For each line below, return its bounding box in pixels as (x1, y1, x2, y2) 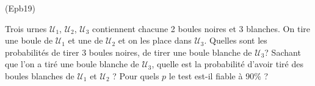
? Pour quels (112, 69, 159, 82)
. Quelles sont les (204, 34, 267, 47)
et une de (68, 34, 103, 47)
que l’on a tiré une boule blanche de (5, 58, 139, 70)
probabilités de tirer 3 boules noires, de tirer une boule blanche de (5, 45, 252, 58)
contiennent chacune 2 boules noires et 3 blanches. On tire (92, 22, 310, 35)
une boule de (5, 34, 53, 47)
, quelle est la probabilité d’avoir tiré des (151, 58, 303, 70)
